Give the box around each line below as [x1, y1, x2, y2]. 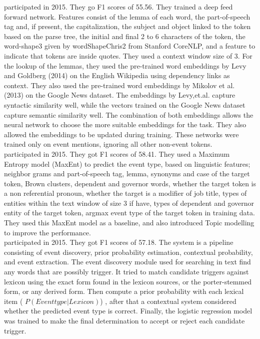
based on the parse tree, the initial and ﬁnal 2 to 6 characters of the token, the [4, 31, 245, 41]
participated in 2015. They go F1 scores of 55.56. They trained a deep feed [4, 2, 233, 12]
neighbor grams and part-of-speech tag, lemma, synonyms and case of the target [4, 168, 250, 179]
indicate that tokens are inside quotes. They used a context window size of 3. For [4, 50, 252, 61]
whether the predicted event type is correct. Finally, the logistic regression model [4, 305, 252, 316]
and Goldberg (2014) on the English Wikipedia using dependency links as [4, 70, 230, 81]
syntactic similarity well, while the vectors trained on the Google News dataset [4, 99, 245, 110]
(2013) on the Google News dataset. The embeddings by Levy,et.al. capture [4, 90, 235, 100]
